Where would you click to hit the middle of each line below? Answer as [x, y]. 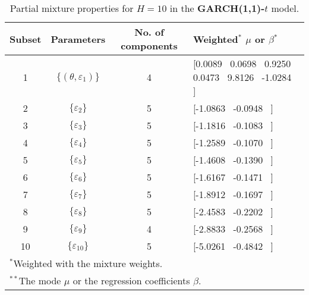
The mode [40, 280]
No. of [149, 32]
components [149, 45]
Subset [26, 39]
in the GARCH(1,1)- [217, 8]
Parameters [78, 39]
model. [285, 8]
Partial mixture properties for [72, 8]
